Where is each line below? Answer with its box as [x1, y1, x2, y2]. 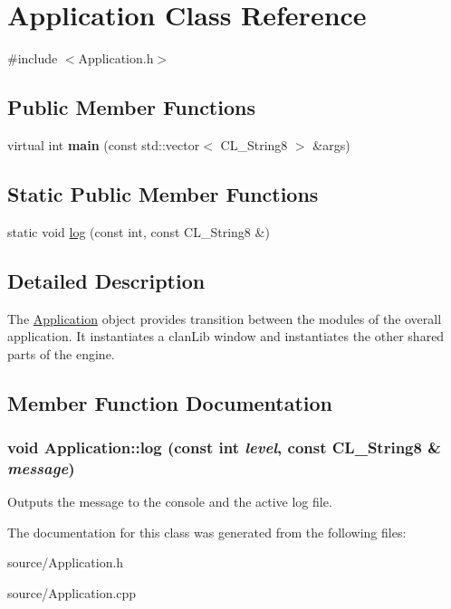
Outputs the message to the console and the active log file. [7, 492, 332, 511]
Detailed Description [7, 266, 206, 294]
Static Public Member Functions [7, 179, 319, 207]
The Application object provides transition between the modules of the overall [7, 309, 442, 328]
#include [7, 49, 58, 68]
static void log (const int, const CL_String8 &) [7, 222, 270, 241]
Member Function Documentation [7, 388, 333, 416]
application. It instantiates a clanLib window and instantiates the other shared [7, 327, 445, 346]
